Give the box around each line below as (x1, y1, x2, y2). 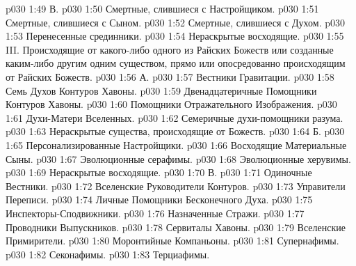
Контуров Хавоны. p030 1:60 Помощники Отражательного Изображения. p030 (6, 97, 337, 111)
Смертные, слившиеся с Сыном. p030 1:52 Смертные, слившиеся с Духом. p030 (6, 15, 346, 29)
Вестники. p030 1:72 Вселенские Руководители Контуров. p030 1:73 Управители (6, 178, 346, 193)
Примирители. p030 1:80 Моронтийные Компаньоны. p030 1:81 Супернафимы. (6, 233, 339, 248)
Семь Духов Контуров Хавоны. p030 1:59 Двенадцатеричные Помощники (6, 83, 317, 97)
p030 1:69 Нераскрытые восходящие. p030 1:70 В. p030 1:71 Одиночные (6, 165, 312, 180)
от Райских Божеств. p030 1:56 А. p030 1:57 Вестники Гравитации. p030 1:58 (6, 69, 334, 84)
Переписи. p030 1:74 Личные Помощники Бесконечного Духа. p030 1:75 (6, 192, 313, 207)
